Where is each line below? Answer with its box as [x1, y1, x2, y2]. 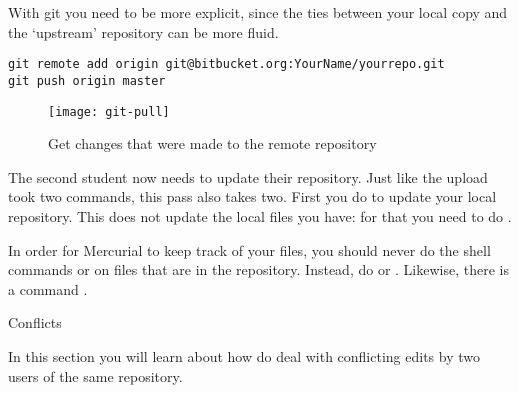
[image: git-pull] [48, 104, 170, 119]
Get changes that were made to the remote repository [48, 133, 377, 154]
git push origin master [8, 73, 166, 88]
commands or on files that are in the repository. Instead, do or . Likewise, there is [8, 259, 509, 280]
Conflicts [8, 312, 62, 333]
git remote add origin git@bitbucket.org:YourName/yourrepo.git [8, 57, 445, 72]
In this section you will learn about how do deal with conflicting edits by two [8, 345, 480, 366]
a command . [8, 278, 88, 299]
